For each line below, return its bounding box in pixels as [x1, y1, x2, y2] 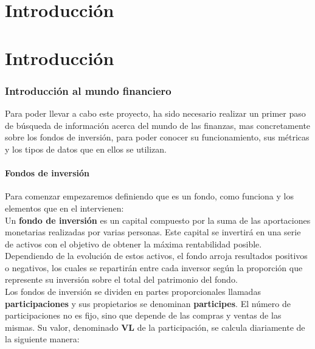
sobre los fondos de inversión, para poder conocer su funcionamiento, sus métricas [5, 131, 310, 143]
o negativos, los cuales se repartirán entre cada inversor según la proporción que [5, 261, 303, 274]
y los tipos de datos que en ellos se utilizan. [5, 142, 167, 155]
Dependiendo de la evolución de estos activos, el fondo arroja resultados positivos [5, 249, 308, 262]
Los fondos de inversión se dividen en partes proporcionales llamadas [5, 285, 261, 298]
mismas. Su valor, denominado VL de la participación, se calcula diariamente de [5, 320, 305, 333]
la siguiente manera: [5, 333, 80, 345]
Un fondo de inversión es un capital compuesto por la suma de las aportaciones [5, 213, 311, 226]
